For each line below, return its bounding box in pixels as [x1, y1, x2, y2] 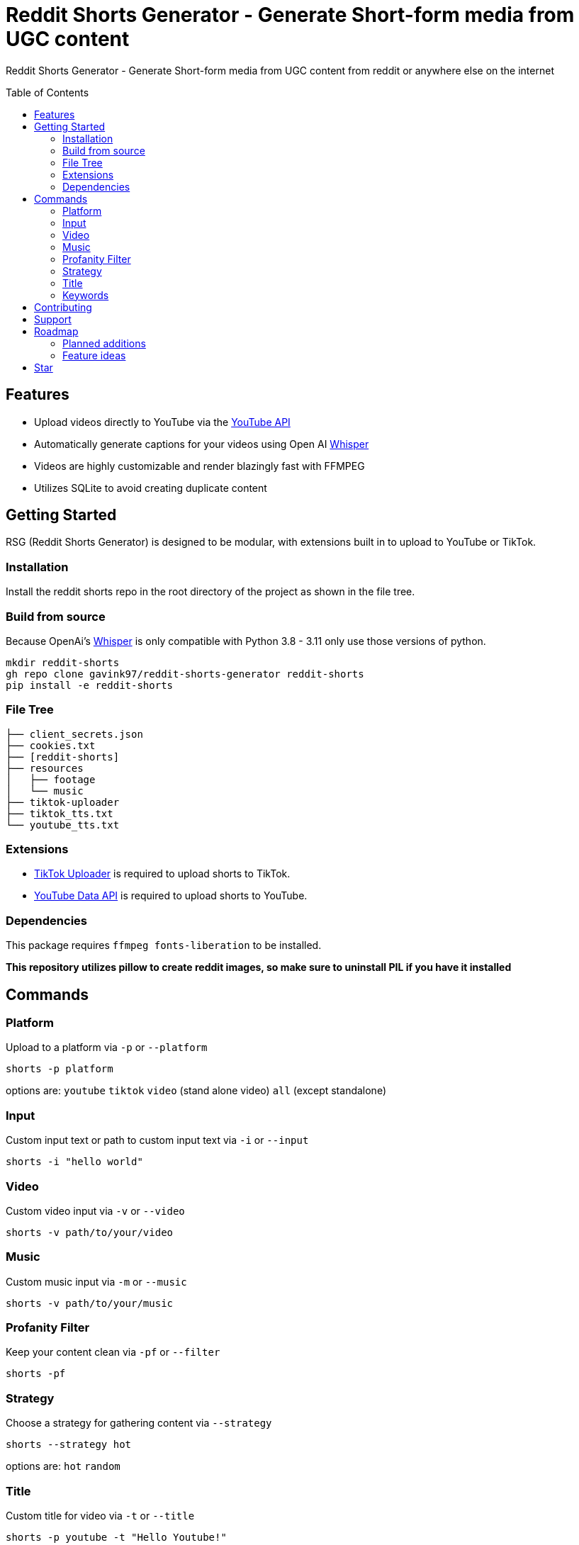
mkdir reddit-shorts [6, 656, 120, 668]
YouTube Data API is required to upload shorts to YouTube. [34, 889, 308, 902]
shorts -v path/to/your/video [6, 1226, 174, 1238]
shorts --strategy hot [6, 1439, 132, 1451]
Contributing [34, 300, 92, 313]
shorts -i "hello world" [6, 1156, 143, 1168]
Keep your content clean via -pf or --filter [6, 1346, 220, 1359]
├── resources [6, 762, 84, 774]
